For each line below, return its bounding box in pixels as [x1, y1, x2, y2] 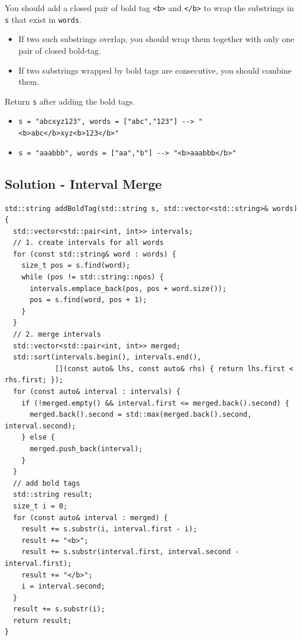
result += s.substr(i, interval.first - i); [21, 525, 198, 534]
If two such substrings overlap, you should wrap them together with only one [18, 33, 295, 45]
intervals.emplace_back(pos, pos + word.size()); [29, 284, 227, 293]
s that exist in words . [5, 13, 82, 25]
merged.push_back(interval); [29, 444, 143, 453]
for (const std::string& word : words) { [13, 250, 177, 258]
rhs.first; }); [5, 376, 64, 385]
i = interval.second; [21, 582, 105, 591]
